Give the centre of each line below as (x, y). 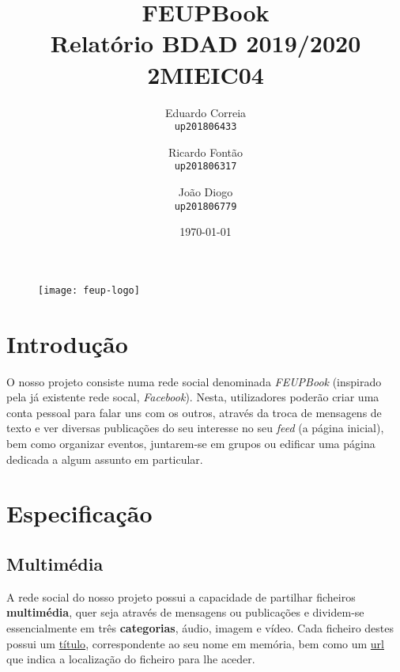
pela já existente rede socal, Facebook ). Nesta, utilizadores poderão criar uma (193, 397)
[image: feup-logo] (89, 290)
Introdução (67, 343)
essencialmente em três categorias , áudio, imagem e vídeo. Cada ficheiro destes (200, 627)
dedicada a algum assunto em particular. (105, 459)
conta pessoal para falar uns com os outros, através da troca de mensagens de (194, 412)
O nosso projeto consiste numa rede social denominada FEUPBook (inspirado (194, 381)
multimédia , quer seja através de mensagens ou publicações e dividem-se (185, 612)
